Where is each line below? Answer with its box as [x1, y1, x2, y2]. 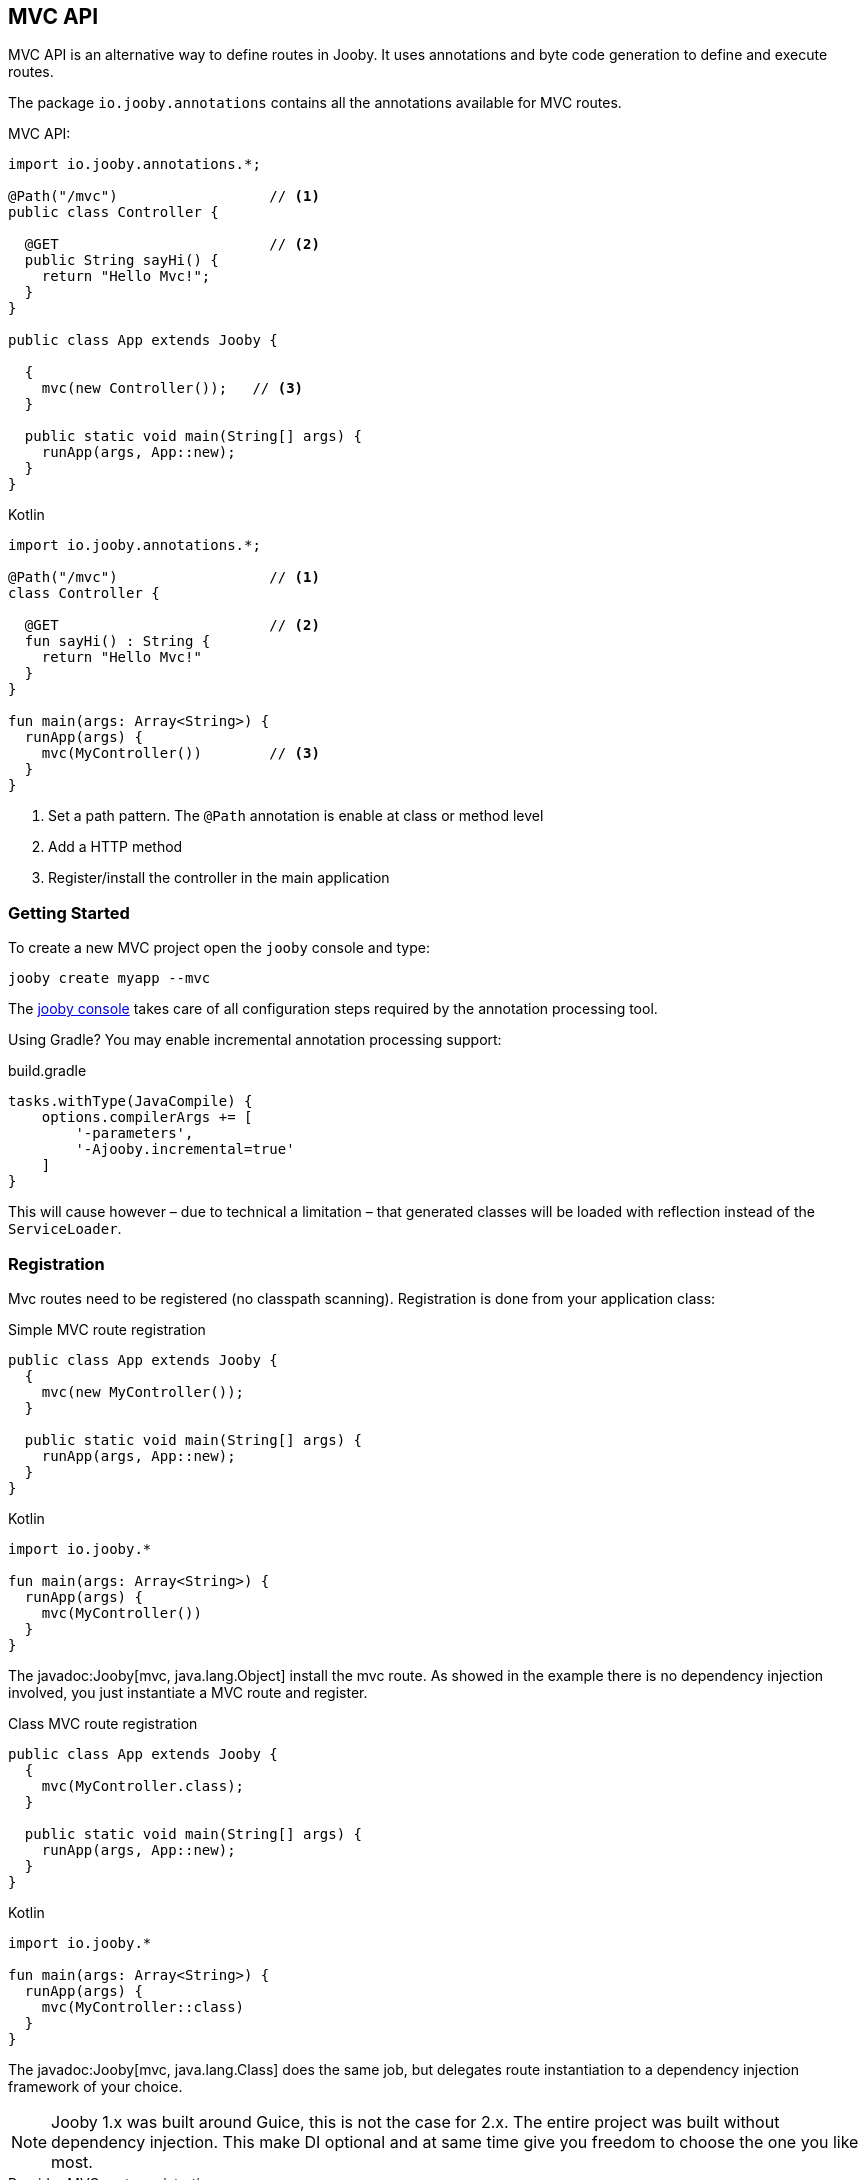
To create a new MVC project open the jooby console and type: [8, 939, 430, 957]
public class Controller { [8, 204, 219, 221]
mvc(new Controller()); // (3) [41, 380, 304, 397]
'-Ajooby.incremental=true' [75, 1141, 295, 1158]
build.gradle [8, 1062, 87, 1080]
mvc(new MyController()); [41, 1383, 245, 1400]
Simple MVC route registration [8, 1320, 206, 1338]
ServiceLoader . [8, 1220, 122, 1238]
